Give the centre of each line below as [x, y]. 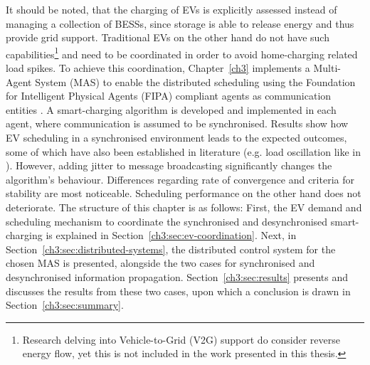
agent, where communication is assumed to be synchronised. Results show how [177, 123]
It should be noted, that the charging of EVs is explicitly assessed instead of [171, 9]
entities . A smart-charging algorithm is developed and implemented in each [171, 109]
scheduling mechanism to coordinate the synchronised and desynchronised [167, 221]
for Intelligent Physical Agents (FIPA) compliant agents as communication [169, 96]
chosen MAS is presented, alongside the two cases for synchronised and [160, 263]
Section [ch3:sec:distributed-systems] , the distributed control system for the [171, 249]
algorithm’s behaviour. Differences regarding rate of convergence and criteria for [180, 179]
